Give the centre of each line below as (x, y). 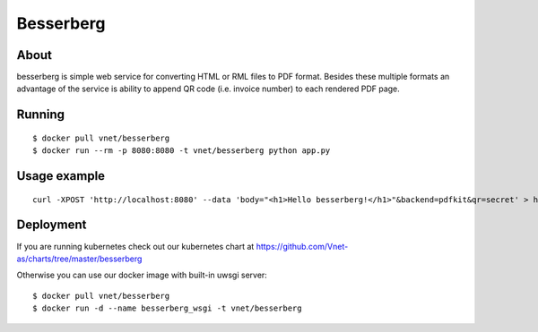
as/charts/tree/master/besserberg (79, 259)
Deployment (52, 225)
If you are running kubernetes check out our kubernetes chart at (135, 246)
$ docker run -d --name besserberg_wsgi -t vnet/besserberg (167, 308)
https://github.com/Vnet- (302, 246)
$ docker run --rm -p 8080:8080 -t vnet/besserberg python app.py (182, 151)
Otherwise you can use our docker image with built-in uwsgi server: (142, 275)
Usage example (61, 176)
